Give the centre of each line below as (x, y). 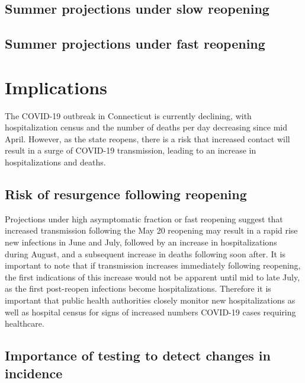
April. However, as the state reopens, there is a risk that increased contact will (147, 138)
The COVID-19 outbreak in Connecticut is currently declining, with (128, 115)
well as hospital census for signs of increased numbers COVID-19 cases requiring (150, 312)
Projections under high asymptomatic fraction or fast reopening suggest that (144, 218)
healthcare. (25, 323)
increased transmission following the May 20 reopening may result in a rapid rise (151, 230)
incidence (34, 373)
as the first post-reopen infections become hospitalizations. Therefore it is (138, 288)
